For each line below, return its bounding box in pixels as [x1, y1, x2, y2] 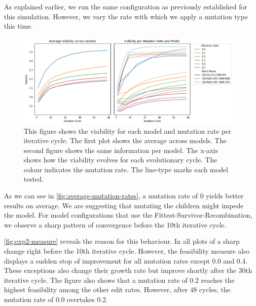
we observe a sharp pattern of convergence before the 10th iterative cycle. [4, 219, 226, 229]
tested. [24, 174, 44, 184]
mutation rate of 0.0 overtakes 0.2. [4, 294, 108, 305]
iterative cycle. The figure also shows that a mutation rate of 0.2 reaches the [4, 274, 235, 285]
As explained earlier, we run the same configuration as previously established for [4, 1, 248, 11]
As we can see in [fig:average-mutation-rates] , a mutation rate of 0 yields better [4, 191, 244, 201]
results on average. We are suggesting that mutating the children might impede [4, 200, 244, 210]
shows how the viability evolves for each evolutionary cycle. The [24, 154, 217, 165]
